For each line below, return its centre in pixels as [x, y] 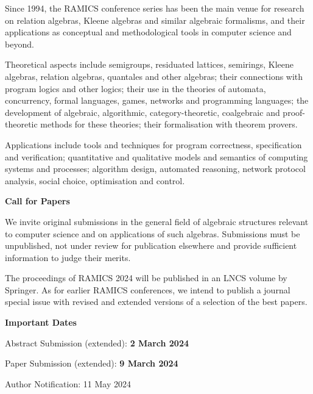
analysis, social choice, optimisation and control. [95, 180]
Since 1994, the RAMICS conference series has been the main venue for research [155, 8]
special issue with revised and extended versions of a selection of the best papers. [156, 302]
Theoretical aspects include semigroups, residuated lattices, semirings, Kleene [149, 64]
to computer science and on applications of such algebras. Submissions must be [153, 233]
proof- [294, 112]
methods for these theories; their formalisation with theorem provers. [169, 124]
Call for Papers [37, 201]
